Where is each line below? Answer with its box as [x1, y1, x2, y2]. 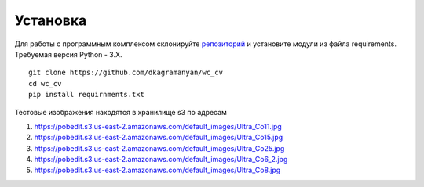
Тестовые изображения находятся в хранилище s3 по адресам [14, 107, 228, 117]
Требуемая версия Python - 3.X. [14, 49, 122, 59]
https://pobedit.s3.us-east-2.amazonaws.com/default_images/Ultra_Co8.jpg [34, 165, 281, 175]
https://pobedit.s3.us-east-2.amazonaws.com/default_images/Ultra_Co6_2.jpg [34, 155, 288, 164]
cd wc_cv [28, 79, 62, 88]
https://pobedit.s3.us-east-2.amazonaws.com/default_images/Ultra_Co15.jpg [34, 133, 283, 142]
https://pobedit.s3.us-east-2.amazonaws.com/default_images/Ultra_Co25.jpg [34, 143, 285, 153]
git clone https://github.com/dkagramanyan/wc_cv [28, 68, 224, 77]
